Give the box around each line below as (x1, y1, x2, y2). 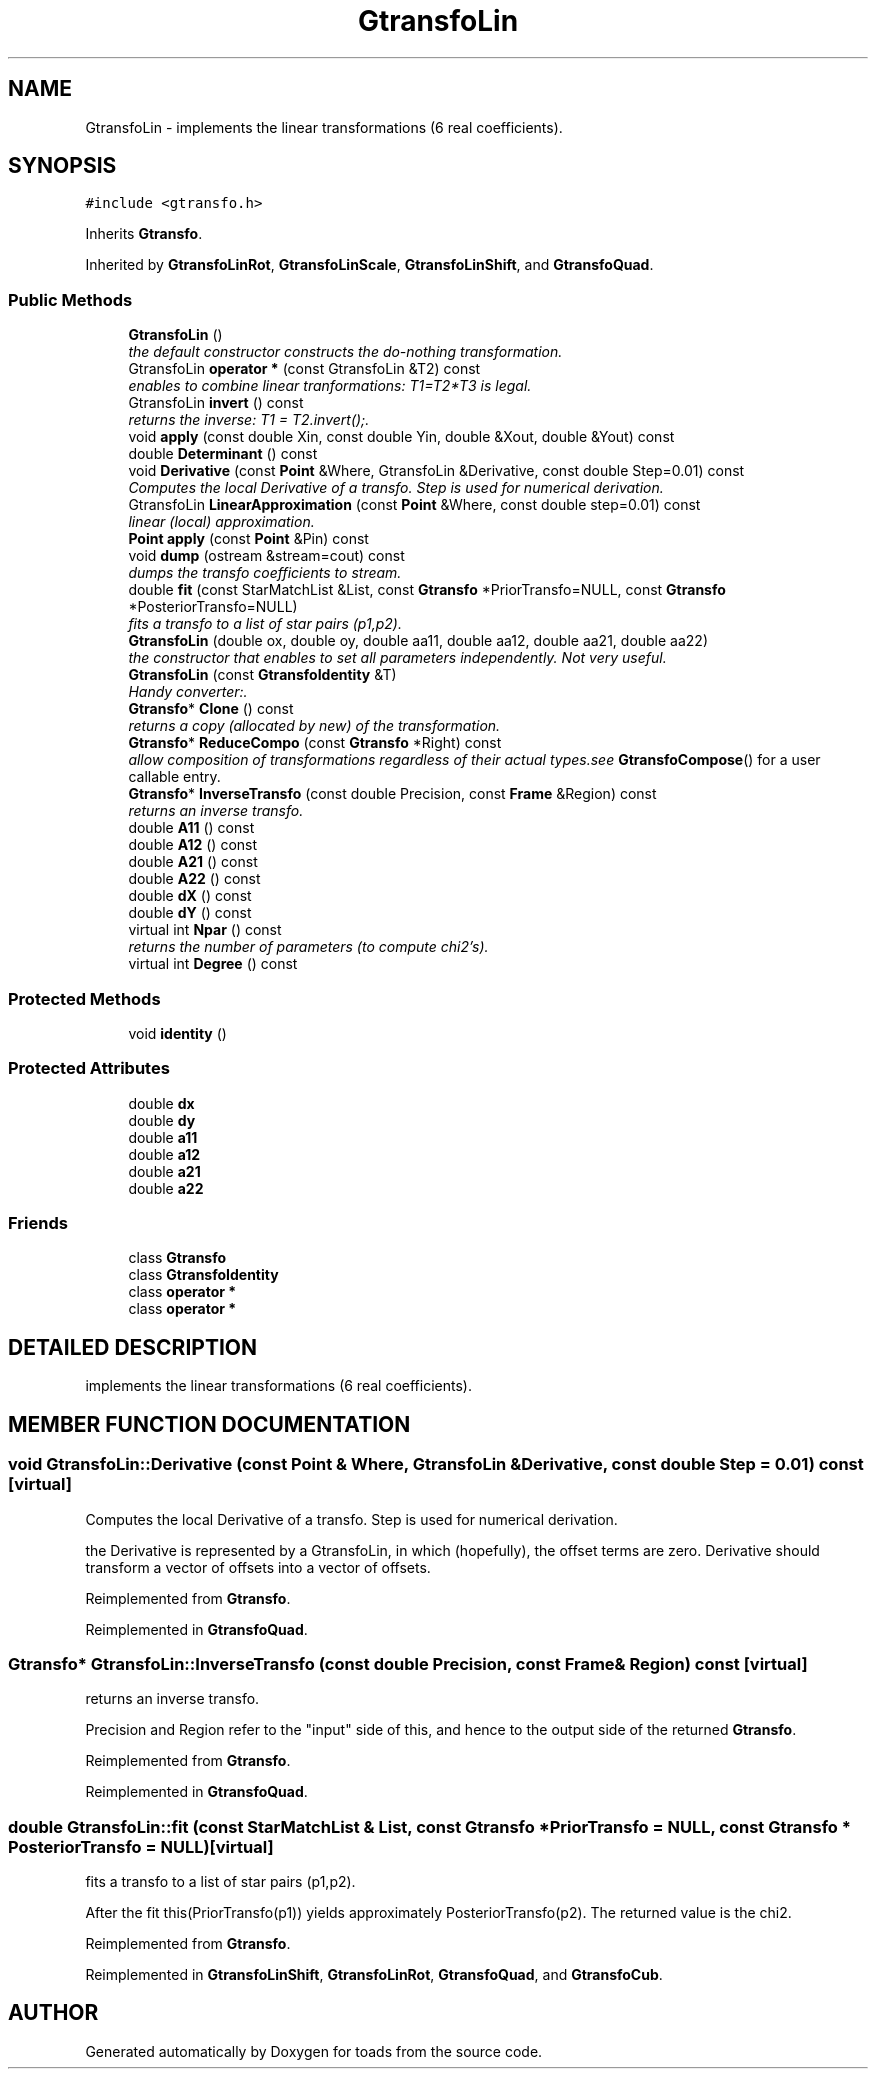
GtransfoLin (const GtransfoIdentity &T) (128, 666, 397, 684)
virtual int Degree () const (128, 955, 298, 973)
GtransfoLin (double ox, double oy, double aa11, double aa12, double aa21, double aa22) (128, 632, 709, 650)
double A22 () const (128, 870, 261, 888)
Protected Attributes (8, 1058, 170, 1079)
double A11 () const (128, 819, 255, 837)
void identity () (128, 1024, 227, 1042)
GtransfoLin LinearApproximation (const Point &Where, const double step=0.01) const (128, 496, 701, 514)
